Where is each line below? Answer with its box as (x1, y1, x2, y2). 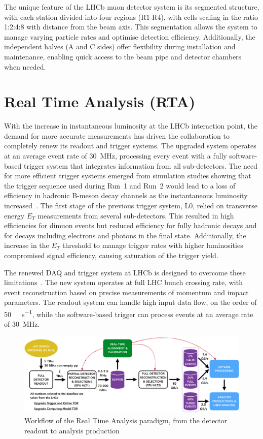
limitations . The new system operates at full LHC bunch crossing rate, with (4, 277, 243, 288)
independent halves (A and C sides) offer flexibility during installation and (4, 41, 236, 52)
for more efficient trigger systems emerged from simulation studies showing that (4, 170, 251, 181)
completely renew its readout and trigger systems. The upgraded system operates (4, 140, 256, 151)
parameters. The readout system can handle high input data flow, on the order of (4, 297, 257, 307)
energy (4, 210, 25, 221)
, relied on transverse (193, 200, 258, 211)
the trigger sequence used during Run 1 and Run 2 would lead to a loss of (4, 180, 236, 191)
